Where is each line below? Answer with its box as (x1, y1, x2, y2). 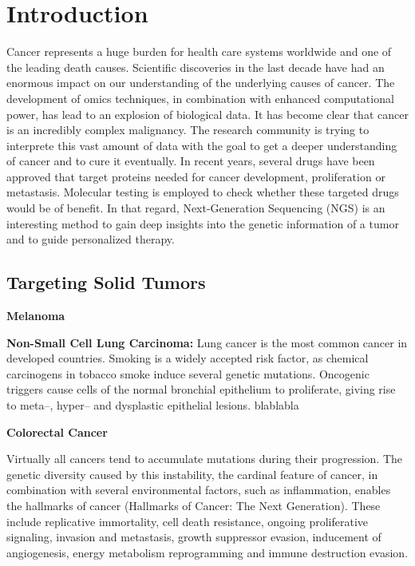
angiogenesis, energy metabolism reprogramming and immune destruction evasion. (6, 544, 409, 560)
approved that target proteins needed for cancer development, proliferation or (6, 168, 385, 184)
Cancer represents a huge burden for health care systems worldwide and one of (6, 43, 392, 60)
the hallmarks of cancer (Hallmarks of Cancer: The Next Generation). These (6, 497, 381, 513)
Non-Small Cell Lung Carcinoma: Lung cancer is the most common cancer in (6, 334, 408, 350)
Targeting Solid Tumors (6, 270, 206, 295)
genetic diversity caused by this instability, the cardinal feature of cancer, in (6, 465, 378, 482)
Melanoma (6, 307, 65, 324)
